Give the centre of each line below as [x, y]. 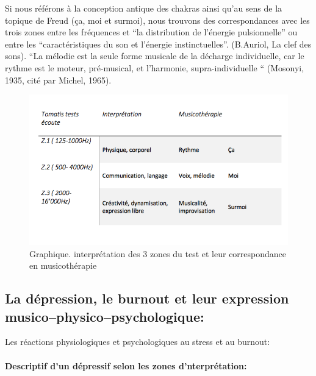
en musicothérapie [63, 265]
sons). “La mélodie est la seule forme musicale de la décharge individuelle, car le [155, 56]
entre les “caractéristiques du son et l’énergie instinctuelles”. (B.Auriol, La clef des [158, 44]
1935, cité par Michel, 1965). [58, 80]
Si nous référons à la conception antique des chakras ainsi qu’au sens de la [144, 8]
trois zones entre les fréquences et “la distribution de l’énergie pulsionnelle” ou [151, 32]
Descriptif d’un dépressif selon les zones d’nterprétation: [126, 365]
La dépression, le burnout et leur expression [147, 298]
